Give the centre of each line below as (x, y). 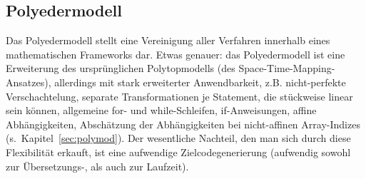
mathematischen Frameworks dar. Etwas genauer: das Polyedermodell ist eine (176, 54)
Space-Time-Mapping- (287, 68)
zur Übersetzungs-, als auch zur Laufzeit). (97, 166)
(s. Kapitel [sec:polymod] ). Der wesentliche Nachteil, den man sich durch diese (178, 138)
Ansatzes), (29, 82)
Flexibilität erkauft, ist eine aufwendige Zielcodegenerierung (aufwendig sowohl (178, 152)
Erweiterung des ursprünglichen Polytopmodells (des (121, 68)
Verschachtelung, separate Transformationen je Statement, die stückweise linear (179, 96)
